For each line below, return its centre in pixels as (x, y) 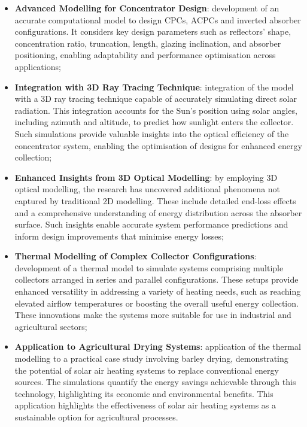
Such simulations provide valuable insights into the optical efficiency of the (152, 133)
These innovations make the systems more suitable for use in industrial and (153, 315)
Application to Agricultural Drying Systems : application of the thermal (158, 346)
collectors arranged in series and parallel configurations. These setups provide (156, 279)
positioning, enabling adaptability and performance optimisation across (145, 55)
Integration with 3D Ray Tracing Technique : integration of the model (154, 87)
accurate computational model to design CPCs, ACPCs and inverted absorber (158, 19)
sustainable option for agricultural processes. (96, 417)
